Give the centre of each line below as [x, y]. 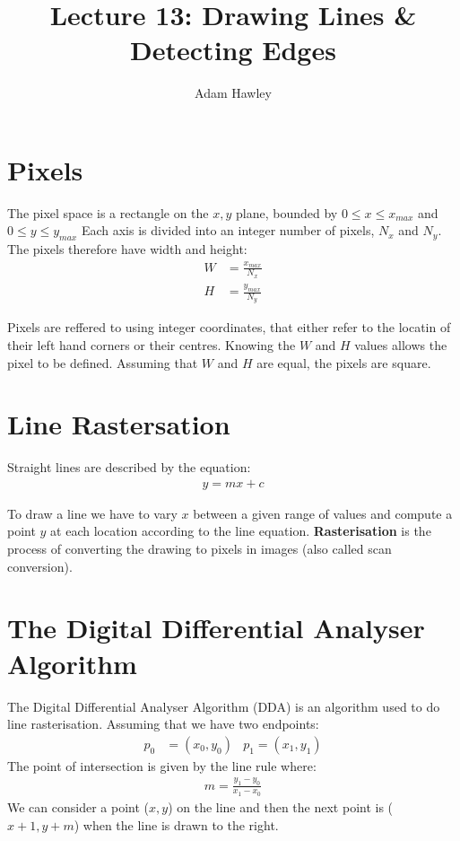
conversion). [40, 566]
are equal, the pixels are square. [344, 362]
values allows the [401, 344]
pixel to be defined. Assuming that [103, 362]
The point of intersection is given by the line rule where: [162, 765]
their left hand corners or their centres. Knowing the [152, 344]
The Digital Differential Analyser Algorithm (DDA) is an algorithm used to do [224, 706]
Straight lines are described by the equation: [129, 467]
